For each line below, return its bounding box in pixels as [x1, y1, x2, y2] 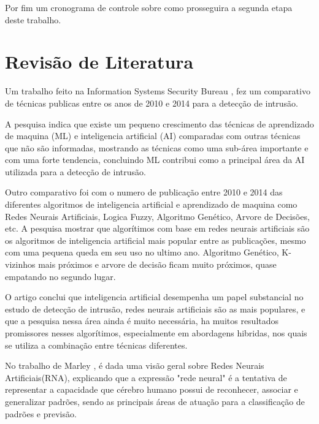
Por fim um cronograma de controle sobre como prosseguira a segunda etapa [5, 1, 293, 13]
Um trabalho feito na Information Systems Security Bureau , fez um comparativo [5, 85, 310, 97]
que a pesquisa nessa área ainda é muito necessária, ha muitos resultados [5, 314, 279, 327]
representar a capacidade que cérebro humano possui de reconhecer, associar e [5, 383, 298, 396]
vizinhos [5, 258, 36, 271]
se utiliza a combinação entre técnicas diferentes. [5, 338, 188, 351]
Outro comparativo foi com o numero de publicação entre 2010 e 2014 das [5, 186, 283, 199]
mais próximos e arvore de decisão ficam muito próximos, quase [38, 258, 277, 271]
